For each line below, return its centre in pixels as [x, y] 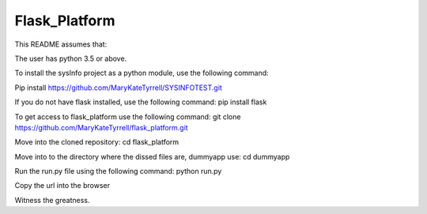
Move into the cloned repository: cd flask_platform [97, 142]
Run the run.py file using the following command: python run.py [118, 171]
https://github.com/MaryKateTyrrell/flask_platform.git [102, 127]
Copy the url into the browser [62, 186]
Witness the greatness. [52, 200]
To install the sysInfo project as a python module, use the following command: [142, 73]
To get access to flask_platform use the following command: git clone [128, 116]
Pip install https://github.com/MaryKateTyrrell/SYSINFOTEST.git [119, 88]
